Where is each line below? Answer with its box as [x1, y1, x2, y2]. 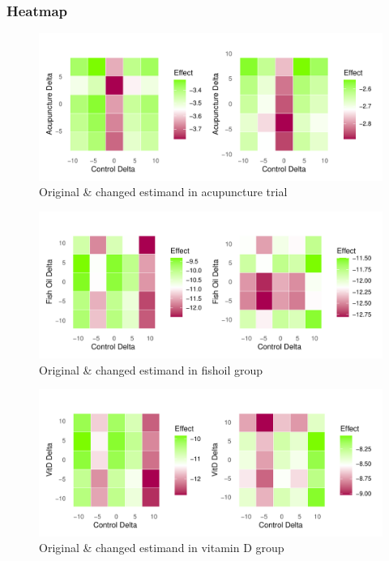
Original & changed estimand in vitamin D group [39, 539, 284, 556]
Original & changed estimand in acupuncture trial [39, 183, 288, 200]
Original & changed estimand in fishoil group [39, 361, 263, 378]
